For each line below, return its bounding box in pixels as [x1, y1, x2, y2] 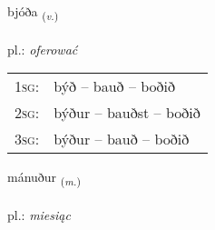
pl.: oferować [7, 39, 78, 58]
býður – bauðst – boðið [54, 102, 200, 124]
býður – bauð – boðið [54, 128, 190, 150]
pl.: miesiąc [7, 205, 71, 225]
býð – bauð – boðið [54, 75, 176, 97]
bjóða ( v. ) [7, 2, 59, 23]
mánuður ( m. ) [7, 167, 81, 189]
